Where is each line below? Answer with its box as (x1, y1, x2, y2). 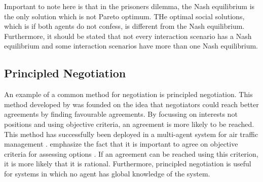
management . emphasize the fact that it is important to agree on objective (4, 139, 238, 149)
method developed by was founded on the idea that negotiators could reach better (4, 99, 259, 109)
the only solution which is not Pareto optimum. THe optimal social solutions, (4, 11, 245, 21)
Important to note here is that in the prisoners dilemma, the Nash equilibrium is (4, 1, 255, 11)
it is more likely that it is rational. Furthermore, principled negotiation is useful (4, 158, 251, 169)
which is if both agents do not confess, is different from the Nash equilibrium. (4, 21, 245, 31)
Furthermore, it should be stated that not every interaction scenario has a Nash (4, 30, 252, 41)
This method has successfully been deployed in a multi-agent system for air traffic (4, 128, 258, 139)
